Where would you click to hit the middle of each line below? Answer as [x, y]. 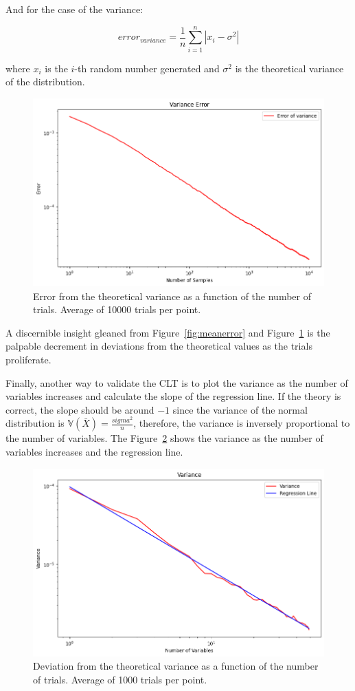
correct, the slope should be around [80, 409]
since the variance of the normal [240, 409]
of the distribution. [45, 82]
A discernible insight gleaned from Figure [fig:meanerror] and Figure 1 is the [168, 332]
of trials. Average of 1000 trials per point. [120, 679]
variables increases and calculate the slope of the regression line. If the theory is [173, 396]
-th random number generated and [147, 68]
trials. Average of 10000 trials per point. [117, 309]
